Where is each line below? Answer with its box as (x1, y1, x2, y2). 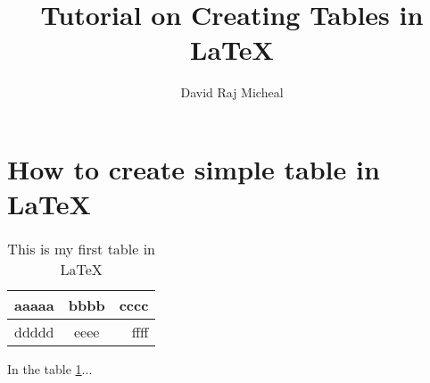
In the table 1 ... (7, 360, 93, 379)
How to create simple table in (7, 150, 380, 187)
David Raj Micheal (180, 83, 284, 102)
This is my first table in (7, 238, 155, 260)
